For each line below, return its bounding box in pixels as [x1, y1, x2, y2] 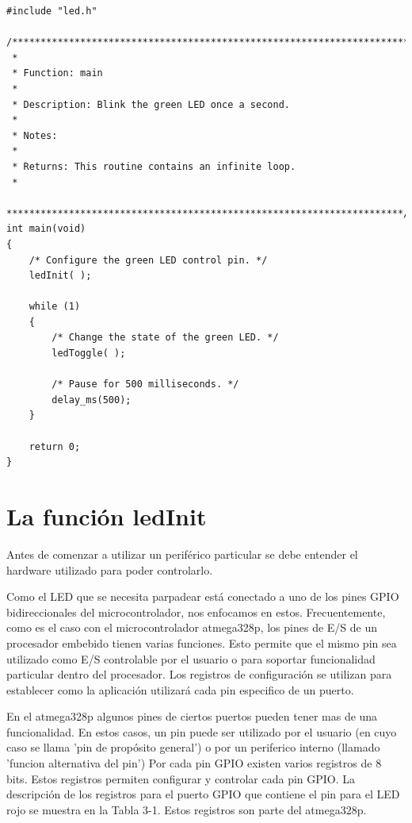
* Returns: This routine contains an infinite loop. [12, 160, 296, 172]
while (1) [29, 301, 81, 313]
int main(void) [6, 223, 86, 235]
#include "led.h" [6, 6, 97, 17]
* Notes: [12, 129, 58, 141]
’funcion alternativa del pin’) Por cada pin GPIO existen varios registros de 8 [6, 755, 382, 771]
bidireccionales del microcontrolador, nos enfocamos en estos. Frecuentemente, [6, 603, 386, 620]
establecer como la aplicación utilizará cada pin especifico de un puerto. [6, 681, 354, 698]
